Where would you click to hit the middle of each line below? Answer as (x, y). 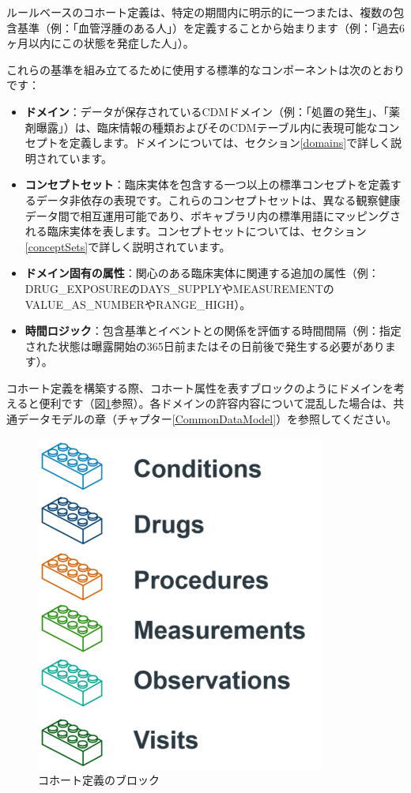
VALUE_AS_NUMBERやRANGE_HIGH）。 (138, 304)
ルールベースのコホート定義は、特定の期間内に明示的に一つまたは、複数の (200, 12)
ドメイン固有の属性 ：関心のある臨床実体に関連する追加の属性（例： (202, 273)
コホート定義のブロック (99, 780)
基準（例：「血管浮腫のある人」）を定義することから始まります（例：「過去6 (211, 27)
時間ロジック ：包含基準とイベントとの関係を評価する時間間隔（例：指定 (213, 331)
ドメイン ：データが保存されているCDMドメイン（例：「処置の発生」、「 (207, 111)
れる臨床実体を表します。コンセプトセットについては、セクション (196, 231)
